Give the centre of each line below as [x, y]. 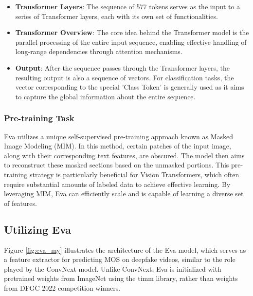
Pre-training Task [39, 118]
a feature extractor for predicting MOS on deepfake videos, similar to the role [120, 259]
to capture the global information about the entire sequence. [105, 96]
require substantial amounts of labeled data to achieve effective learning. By [117, 184]
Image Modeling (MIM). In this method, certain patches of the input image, [117, 146]
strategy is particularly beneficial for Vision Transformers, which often [134, 174]
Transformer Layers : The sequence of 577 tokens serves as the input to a [128, 6]
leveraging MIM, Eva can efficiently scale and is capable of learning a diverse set [124, 194]
